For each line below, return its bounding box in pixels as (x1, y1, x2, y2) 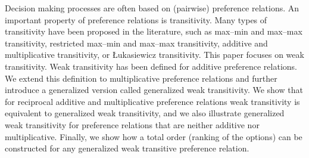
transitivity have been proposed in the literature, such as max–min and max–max (5, 25, 302, 38)
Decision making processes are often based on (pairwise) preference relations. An (5, 2, 299, 14)
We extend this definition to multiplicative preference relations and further (5, 72, 277, 84)
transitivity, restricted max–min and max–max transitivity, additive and (5, 36, 268, 49)
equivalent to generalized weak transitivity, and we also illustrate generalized (5, 107, 285, 119)
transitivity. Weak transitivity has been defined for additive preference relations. (5, 60, 297, 72)
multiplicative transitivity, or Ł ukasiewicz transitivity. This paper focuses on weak (5, 48, 304, 61)
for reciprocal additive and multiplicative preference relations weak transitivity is (5, 95, 300, 107)
